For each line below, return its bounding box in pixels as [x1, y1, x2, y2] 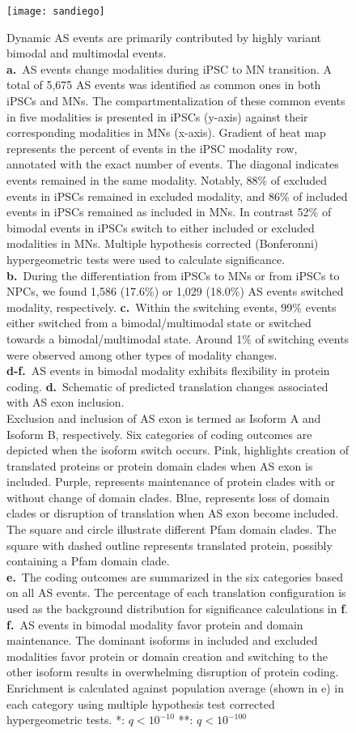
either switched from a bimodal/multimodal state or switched [6, 314, 311, 331]
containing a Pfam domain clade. [6, 552, 170, 569]
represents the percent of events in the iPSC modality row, [6, 139, 298, 156]
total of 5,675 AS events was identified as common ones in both [6, 76, 321, 93]
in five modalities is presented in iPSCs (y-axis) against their [6, 108, 308, 125]
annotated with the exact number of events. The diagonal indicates [6, 156, 339, 173]
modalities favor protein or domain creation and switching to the [6, 647, 328, 664]
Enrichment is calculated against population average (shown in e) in [6, 680, 345, 696]
